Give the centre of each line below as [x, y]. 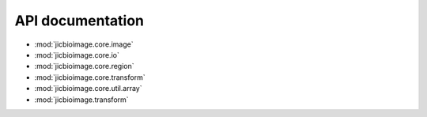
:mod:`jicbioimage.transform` [82, 100]
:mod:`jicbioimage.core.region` [84, 66]
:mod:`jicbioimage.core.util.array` [88, 89]
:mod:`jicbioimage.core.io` [77, 55]
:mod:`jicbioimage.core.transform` [90, 77]
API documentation [79, 21]
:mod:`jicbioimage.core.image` [84, 44]
